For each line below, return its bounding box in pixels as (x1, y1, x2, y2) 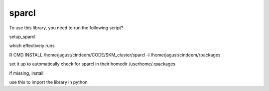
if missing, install (9, 70, 44, 76)
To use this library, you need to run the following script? (9, 25, 124, 31)
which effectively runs (9, 43, 55, 49)
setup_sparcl (9, 34, 36, 40)
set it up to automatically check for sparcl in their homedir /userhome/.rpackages (9, 61, 176, 67)
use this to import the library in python (9, 79, 88, 85)
